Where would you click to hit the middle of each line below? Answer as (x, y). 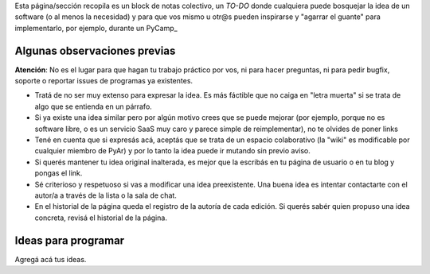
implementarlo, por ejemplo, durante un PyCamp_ (96, 28)
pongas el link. (59, 173)
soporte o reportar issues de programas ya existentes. (104, 81)
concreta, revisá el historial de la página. (101, 218)
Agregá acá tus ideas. (51, 259)
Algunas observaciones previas (95, 50)
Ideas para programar (70, 240)
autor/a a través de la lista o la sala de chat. (106, 195)
